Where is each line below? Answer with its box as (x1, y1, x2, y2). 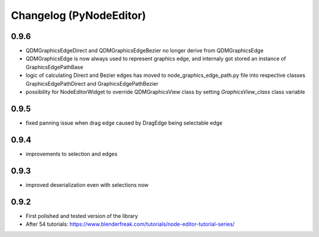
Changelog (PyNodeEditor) (11, 9, 147, 22)
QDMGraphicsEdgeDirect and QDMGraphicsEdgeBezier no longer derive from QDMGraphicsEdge (25, 47, 264, 54)
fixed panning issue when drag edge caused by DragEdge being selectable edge (25, 119, 223, 126)
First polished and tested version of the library (25, 212, 138, 219)
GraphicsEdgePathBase (25, 63, 84, 70)
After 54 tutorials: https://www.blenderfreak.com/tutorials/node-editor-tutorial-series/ (25, 220, 235, 228)
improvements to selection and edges (25, 150, 118, 157)
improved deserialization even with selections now (25, 181, 149, 189)
